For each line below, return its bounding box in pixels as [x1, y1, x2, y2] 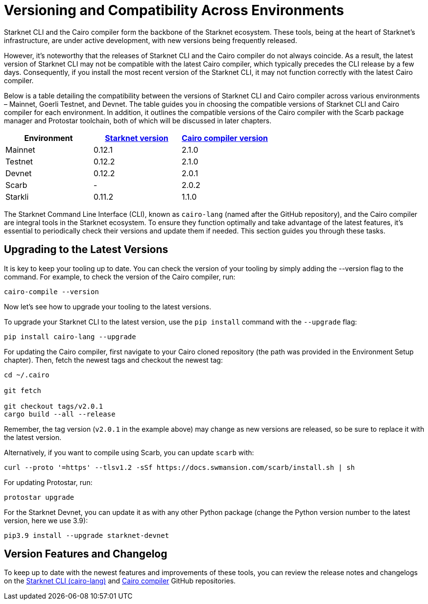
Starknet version [105, 133, 168, 143]
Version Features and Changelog [4, 548, 167, 560]
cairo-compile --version [4, 287, 99, 296]
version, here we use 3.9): [4, 516, 88, 525]
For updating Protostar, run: [4, 478, 93, 487]
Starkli [5, 191, 29, 202]
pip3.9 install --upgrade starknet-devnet [4, 531, 169, 539]
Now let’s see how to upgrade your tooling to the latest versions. [4, 302, 212, 311]
